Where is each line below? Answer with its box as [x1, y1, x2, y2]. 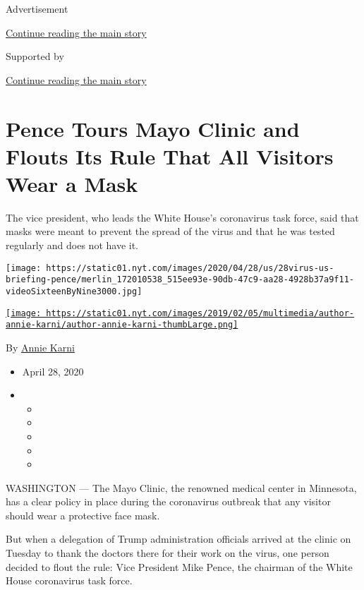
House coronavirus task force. [6, 573, 133, 588]
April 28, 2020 [22, 363, 84, 378]
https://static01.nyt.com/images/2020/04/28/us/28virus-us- [46, 263, 334, 273]
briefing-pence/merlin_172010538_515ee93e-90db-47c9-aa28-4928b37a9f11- [6, 275, 354, 285]
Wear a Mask [6, 169, 138, 198]
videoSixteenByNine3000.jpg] [6, 286, 142, 296]
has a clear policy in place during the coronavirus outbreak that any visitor [6, 494, 331, 509]
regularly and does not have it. [6, 238, 139, 253]
